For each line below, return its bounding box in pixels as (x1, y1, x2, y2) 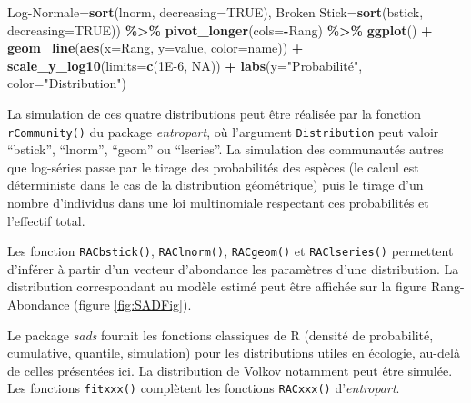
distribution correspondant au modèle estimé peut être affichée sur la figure (7, 277, 427, 296)
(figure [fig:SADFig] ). (74, 295, 192, 314)
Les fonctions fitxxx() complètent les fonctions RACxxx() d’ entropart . (7, 378, 400, 398)
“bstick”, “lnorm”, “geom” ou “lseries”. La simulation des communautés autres (7, 140, 444, 159)
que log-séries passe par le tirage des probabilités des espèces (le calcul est (7, 157, 419, 176)
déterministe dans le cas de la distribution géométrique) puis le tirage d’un (7, 175, 424, 194)
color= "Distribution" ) (7, 74, 127, 93)
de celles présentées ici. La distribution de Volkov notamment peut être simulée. (7, 360, 453, 379)
